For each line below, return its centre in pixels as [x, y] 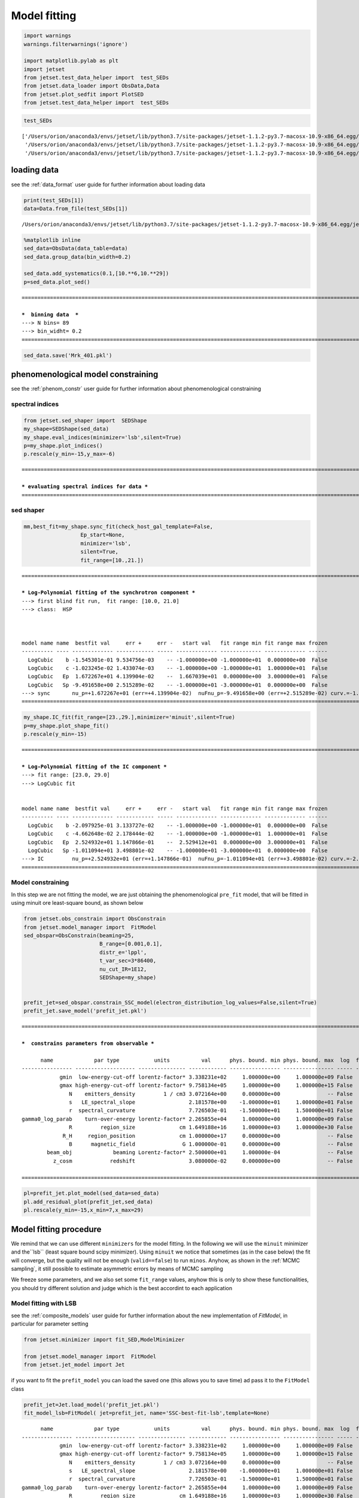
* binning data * [50, 314]
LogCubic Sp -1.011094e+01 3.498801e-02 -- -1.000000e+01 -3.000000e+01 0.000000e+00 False [178, 850]
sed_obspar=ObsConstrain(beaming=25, [79, 935]
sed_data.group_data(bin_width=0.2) [77, 257]
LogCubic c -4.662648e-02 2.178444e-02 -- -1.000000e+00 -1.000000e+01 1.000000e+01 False [178, 834]
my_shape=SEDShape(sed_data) [66, 429]
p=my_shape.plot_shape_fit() [66, 726]
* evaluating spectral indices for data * [85, 487]
